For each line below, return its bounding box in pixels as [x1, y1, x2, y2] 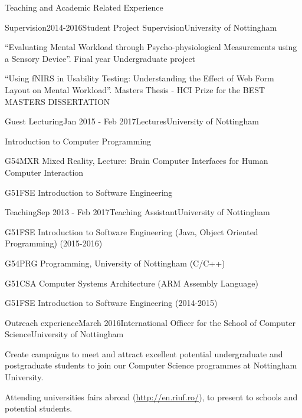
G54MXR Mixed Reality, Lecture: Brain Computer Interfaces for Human [5, 154, 268, 167]
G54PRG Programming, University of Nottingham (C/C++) [5, 256, 225, 269]
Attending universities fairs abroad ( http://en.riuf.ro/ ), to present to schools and [5, 390, 298, 403]
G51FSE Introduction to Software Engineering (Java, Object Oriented [5, 225, 258, 238]
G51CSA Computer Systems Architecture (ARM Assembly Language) [5, 277, 258, 289]
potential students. [5, 402, 73, 414]
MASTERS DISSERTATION [5, 95, 110, 107]
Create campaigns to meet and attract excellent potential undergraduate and [5, 347, 283, 360]
